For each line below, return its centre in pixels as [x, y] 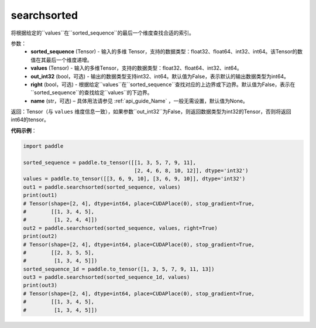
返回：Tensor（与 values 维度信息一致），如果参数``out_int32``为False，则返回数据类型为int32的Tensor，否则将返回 [151, 112]
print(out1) [40, 195]
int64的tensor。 [30, 119]
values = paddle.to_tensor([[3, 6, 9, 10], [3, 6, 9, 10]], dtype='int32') [134, 179]
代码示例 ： [24, 130]
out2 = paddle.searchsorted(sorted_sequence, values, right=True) [120, 228]
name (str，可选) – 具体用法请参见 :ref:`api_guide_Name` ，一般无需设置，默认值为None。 [139, 101]
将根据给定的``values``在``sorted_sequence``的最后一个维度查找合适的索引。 [102, 33]
